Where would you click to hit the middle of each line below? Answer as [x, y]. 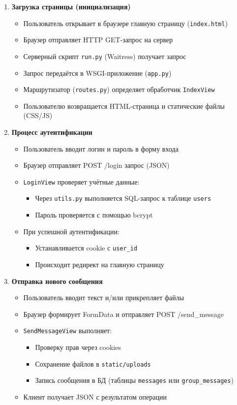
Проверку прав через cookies [78, 347]
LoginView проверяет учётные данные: [81, 181]
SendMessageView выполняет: [68, 330]
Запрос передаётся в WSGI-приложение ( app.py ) [97, 73]
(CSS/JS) [38, 115]
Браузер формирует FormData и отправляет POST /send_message [123, 314]
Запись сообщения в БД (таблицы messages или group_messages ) [134, 380]
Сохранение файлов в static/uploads [93, 363]
